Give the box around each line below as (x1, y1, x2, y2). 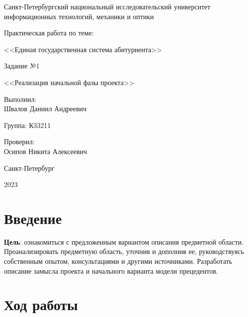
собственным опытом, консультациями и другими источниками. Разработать (4, 256, 232, 266)
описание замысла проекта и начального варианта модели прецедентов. (4, 265, 218, 276)
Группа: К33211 (4, 120, 51, 130)
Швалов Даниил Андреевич (4, 103, 87, 114)
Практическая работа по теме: (4, 28, 94, 38)
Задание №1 (4, 61, 40, 71)
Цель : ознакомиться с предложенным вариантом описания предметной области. (4, 236, 244, 247)
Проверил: (4, 136, 35, 147)
